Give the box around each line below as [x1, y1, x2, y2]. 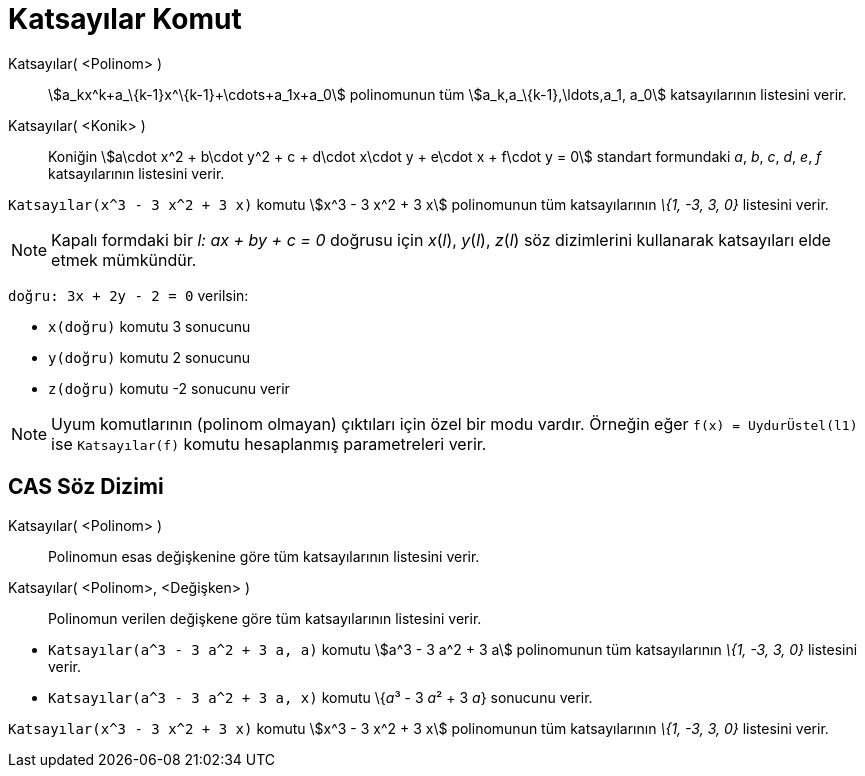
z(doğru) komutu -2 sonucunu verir [48, 379, 290, 397]
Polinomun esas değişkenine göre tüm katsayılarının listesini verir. [48, 547, 480, 565]
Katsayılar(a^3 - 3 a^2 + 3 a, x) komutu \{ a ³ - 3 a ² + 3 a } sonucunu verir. [48, 688, 593, 706]
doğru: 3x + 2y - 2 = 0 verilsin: [8, 286, 249, 304]
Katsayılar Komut [8, 2, 242, 36]
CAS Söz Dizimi [8, 474, 164, 500]
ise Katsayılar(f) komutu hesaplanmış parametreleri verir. [51, 433, 487, 454]
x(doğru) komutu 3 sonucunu [48, 317, 251, 335]
